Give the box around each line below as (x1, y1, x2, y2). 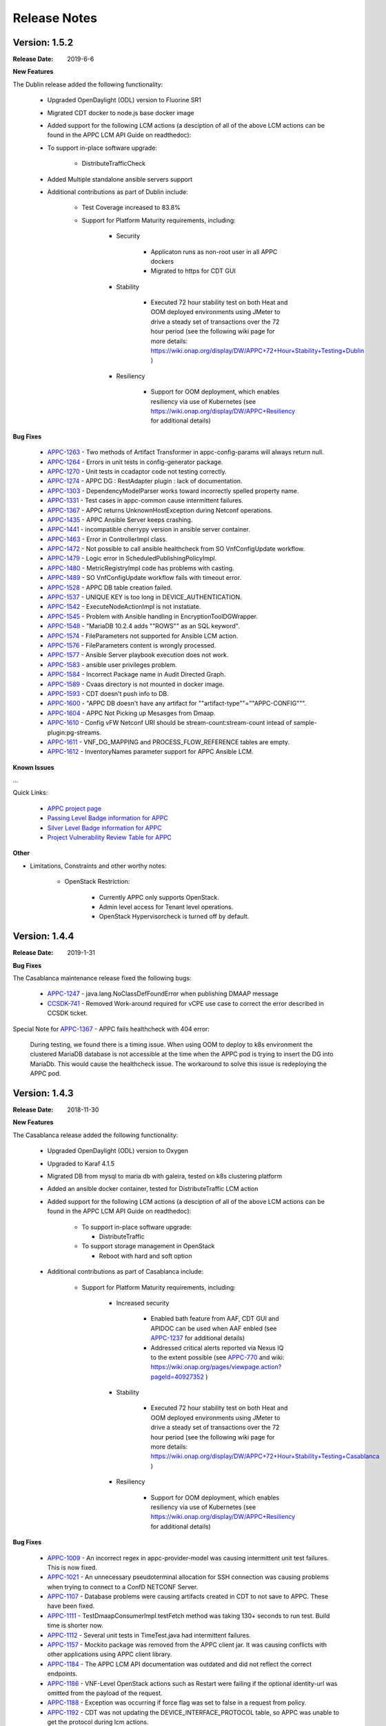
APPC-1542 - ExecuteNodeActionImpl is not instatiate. (47, 603, 201, 611)
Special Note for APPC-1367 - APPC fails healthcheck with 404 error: (12, 1025, 210, 1033)
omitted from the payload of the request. (47, 1689, 163, 1697)
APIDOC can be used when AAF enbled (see (150, 1324, 277, 1332)
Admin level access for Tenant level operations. (99, 902, 234, 911)
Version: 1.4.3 (12, 1087, 74, 1099)
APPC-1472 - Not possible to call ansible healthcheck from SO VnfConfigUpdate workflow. (47, 545, 305, 553)
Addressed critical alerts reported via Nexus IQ (150, 1344, 284, 1352)
